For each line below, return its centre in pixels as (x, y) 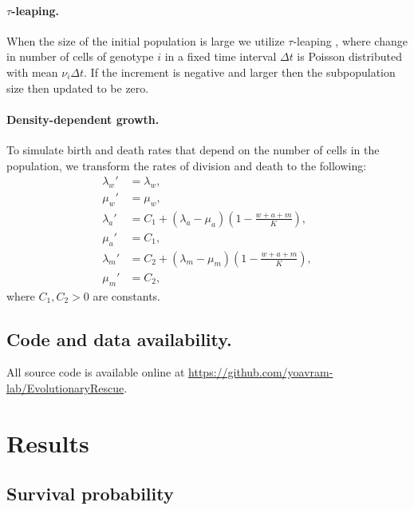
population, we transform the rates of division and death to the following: (187, 165)
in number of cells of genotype (80, 56)
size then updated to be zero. (78, 88)
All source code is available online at (96, 372)
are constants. (127, 295)
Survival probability (90, 494)
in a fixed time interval (221, 56)
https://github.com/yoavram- (261, 372)
